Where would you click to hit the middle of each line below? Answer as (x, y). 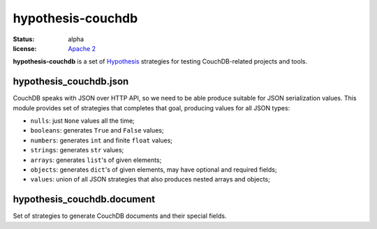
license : (25, 48)
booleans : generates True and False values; (97, 131)
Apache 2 (82, 48)
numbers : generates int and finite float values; (102, 140)
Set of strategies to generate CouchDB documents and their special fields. (120, 216)
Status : (24, 39)
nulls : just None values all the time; (83, 121)
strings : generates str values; (77, 150)
